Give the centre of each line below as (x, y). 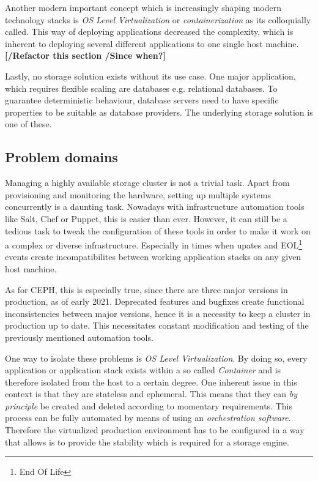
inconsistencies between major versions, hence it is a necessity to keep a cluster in (158, 313)
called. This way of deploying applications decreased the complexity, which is (149, 32)
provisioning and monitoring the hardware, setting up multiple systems (138, 194)
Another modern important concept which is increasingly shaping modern (143, 7)
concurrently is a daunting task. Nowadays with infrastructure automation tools (155, 207)
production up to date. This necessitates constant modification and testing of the (157, 325)
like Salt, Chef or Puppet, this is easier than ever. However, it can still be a (146, 218)
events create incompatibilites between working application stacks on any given (153, 257)
